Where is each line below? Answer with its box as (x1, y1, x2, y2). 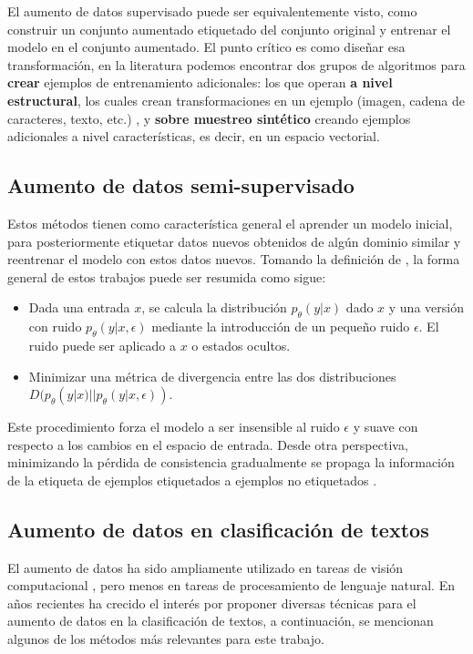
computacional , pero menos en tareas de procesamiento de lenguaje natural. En (7, 576, 455, 595)
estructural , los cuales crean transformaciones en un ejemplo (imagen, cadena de (7, 90, 465, 109)
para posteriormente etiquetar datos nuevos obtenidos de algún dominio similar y (7, 231, 461, 250)
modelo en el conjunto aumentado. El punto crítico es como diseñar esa (7, 37, 406, 56)
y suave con (353, 417, 418, 436)
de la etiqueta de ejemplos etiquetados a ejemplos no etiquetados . (7, 470, 377, 489)
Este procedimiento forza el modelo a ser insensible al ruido (7, 417, 340, 436)
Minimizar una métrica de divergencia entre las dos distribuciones (28, 366, 396, 385)
